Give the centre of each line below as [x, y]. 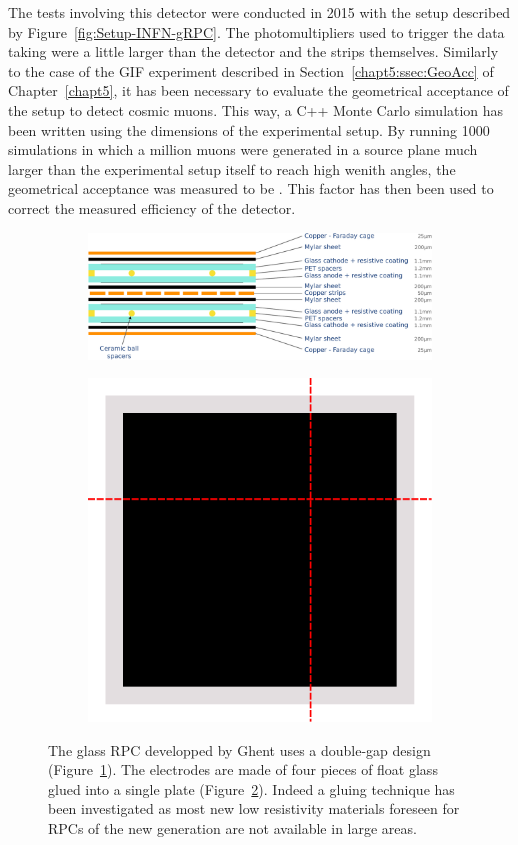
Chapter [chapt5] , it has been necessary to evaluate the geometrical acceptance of [258, 90]
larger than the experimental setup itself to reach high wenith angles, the [232, 168]
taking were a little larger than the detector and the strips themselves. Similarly [253, 51]
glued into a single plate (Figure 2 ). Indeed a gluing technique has [251, 788]
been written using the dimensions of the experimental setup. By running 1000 [249, 129]
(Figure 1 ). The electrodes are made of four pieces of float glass [243, 769]
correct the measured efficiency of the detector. [152, 207]
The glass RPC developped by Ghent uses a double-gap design [239, 749]
